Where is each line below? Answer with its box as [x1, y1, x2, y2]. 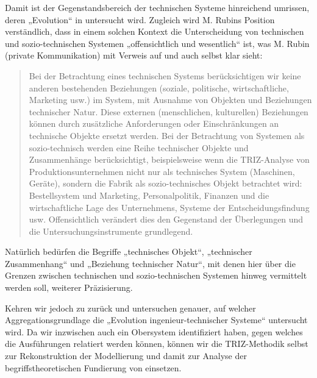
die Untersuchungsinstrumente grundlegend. [29, 224, 193, 237]
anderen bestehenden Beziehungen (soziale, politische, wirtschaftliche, [29, 81, 289, 94]
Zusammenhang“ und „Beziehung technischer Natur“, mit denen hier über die [5, 257, 296, 269]
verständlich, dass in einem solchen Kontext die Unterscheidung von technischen [5, 25, 304, 38]
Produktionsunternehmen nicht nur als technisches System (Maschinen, [29, 165, 295, 177]
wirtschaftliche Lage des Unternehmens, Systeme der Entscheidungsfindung [29, 201, 310, 213]
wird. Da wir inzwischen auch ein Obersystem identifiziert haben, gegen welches [5, 325, 303, 338]
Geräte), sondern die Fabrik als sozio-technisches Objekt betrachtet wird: [29, 177, 302, 190]
